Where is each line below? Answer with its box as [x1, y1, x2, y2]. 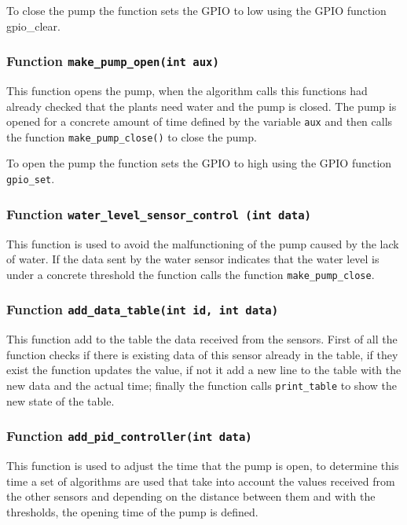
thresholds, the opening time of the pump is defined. [6, 503, 258, 519]
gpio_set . [6, 171, 55, 187]
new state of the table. [6, 392, 115, 409]
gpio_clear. [6, 17, 60, 34]
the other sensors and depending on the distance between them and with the [6, 488, 376, 505]
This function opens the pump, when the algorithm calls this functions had [6, 82, 368, 98]
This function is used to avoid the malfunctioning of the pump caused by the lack [6, 235, 399, 251]
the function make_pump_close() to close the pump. [6, 128, 257, 145]
